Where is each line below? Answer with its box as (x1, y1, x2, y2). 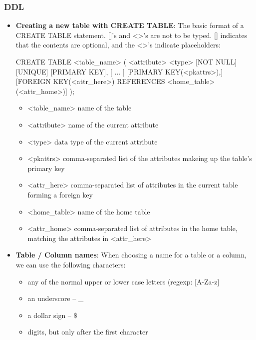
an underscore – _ (27, 293, 84, 303)
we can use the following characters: (15, 259, 126, 269)
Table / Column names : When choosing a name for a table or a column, (15, 249, 247, 260)
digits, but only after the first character (27, 326, 148, 337)
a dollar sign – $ (27, 309, 77, 320)
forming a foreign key (27, 189, 93, 199)
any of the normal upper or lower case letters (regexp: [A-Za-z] (27, 276, 220, 286)
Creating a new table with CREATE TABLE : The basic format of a (15, 20, 244, 30)
